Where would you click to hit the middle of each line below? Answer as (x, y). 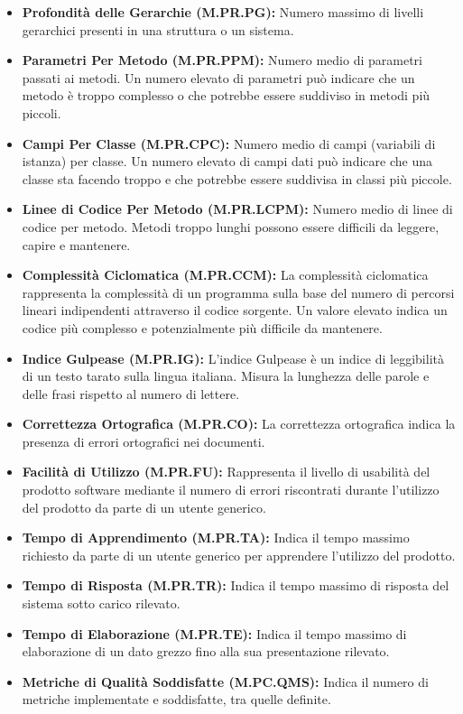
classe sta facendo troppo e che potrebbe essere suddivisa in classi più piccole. (237, 178)
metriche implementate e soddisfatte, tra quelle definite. (176, 699)
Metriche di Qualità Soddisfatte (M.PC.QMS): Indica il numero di (225, 681)
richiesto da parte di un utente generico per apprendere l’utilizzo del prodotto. (239, 555)
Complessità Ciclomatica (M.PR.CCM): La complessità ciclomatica (225, 275)
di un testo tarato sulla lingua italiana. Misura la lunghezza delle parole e (226, 376)
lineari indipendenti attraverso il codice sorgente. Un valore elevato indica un (235, 310)
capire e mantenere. (76, 244)
